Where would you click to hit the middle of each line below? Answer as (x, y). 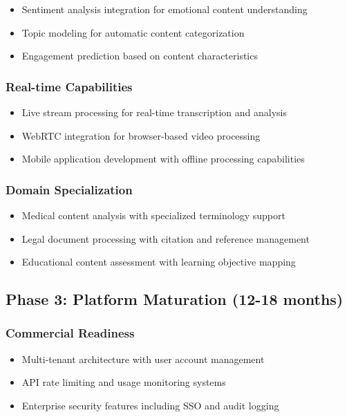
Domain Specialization (69, 189)
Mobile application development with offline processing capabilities (163, 159)
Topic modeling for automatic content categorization (133, 32)
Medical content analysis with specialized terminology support (153, 215)
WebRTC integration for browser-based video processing (141, 135)
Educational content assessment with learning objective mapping (159, 262)
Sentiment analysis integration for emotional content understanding (165, 9)
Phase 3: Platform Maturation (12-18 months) (175, 299)
